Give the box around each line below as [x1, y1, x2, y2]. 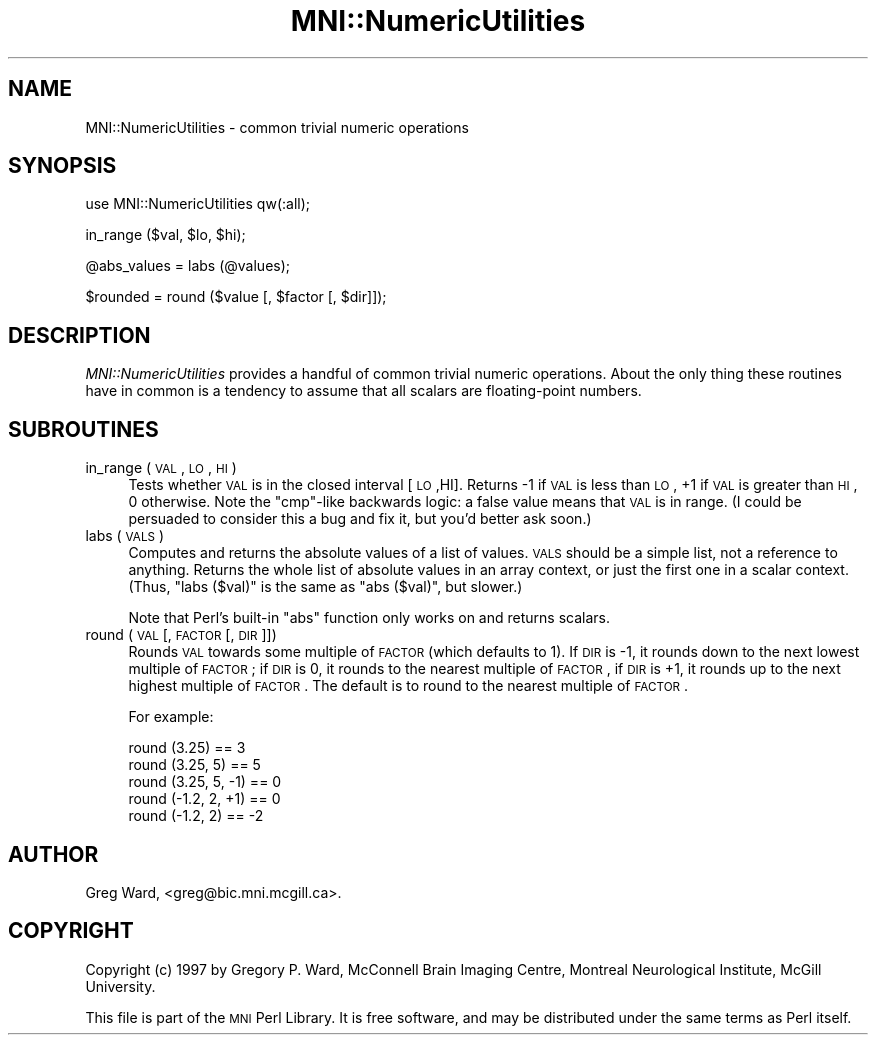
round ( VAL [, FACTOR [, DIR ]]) [85, 626, 277, 644]
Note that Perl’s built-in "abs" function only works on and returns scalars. [128, 609, 610, 627]
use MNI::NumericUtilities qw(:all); [85, 195, 310, 213]
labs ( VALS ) [85, 527, 164, 545]
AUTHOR [8, 841, 99, 867]
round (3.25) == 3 [128, 739, 246, 757]
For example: [128, 708, 214, 726]
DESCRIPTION [8, 322, 151, 348]
